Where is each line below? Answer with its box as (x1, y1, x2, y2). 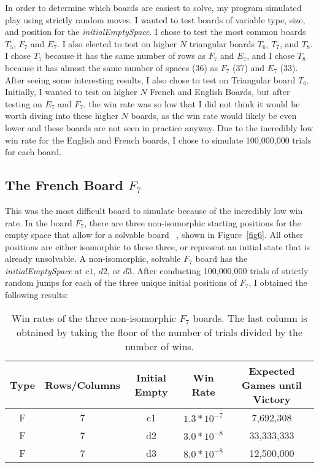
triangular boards (189, 37, 255, 50)
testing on (5, 97, 42, 110)
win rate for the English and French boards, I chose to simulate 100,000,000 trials (5, 133, 312, 146)
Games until (242, 377, 302, 392)
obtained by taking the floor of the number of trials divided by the (16, 324, 303, 339)
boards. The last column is (193, 310, 307, 325)
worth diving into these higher (5, 109, 118, 122)
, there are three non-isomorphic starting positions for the (84, 216, 301, 229)
